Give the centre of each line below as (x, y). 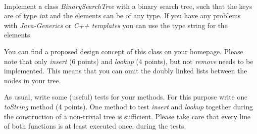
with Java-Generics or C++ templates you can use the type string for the (116, 25)
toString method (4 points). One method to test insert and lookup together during (128, 106)
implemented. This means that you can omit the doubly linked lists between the (126, 71)
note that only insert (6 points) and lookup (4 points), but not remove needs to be (129, 61)
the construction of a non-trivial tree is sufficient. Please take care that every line (127, 116)
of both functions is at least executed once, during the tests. (95, 126)
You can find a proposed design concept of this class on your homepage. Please (124, 51)
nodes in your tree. (32, 80)
